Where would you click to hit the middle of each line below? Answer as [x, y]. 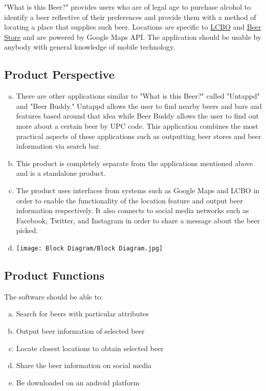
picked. [27, 230]
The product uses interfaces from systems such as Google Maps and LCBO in [138, 190]
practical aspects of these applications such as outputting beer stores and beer [139, 136]
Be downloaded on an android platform [78, 382]
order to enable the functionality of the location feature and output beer [129, 200]
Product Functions [54, 275]
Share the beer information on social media [84, 365]
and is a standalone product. [61, 173]
